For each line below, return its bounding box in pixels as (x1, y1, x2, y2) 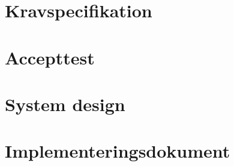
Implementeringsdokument (5, 139, 230, 163)
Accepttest (5, 45, 95, 69)
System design (5, 91, 125, 116)
